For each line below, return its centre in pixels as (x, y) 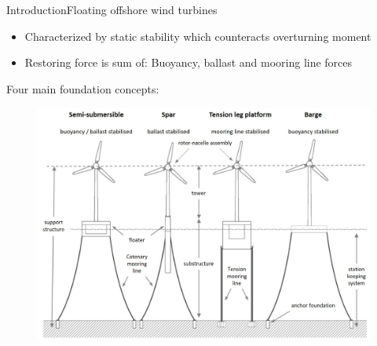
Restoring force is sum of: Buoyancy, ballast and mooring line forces (188, 62)
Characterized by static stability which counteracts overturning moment (198, 36)
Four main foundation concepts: (83, 88)
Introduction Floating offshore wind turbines (112, 9)
